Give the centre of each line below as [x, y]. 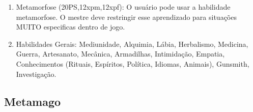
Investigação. [36, 74]
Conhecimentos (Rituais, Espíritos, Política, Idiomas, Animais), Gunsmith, [133, 63]
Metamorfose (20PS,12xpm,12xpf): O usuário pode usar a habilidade [123, 7]
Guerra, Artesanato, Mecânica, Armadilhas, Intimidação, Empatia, [120, 54]
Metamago [33, 101]
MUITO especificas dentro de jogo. [71, 27]
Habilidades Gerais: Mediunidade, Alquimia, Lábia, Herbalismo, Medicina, [132, 44]
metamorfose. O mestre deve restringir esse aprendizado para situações [126, 17]
